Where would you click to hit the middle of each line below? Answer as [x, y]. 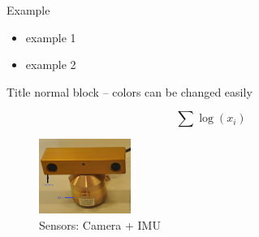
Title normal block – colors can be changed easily [129, 91]
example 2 [51, 65]
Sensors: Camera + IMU [100, 225]
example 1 [51, 37]
